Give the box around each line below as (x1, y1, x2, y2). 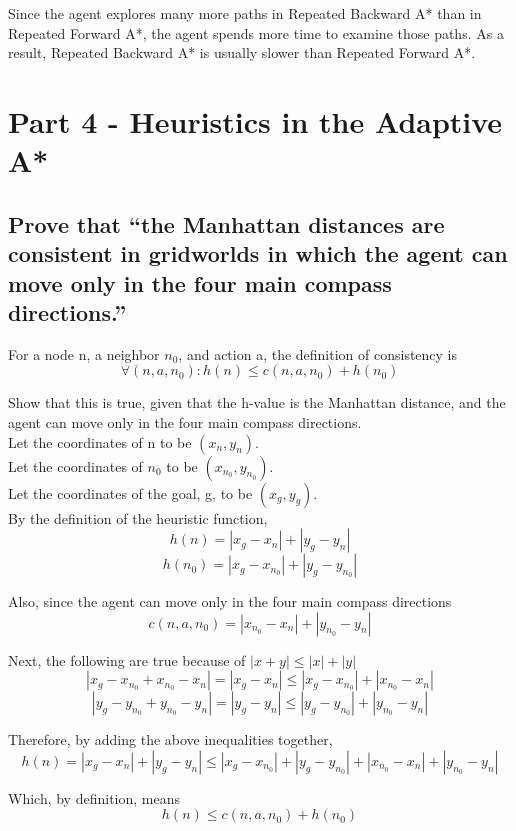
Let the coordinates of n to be (8, 431, 192, 452)
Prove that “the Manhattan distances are (8, 208, 445, 239)
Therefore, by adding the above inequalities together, (8, 729, 333, 750)
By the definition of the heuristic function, (8, 507, 268, 528)
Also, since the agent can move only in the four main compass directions (8, 591, 452, 612)
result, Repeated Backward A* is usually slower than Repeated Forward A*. (8, 42, 476, 63)
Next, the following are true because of (8, 649, 246, 670)
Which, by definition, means (8, 787, 180, 808)
